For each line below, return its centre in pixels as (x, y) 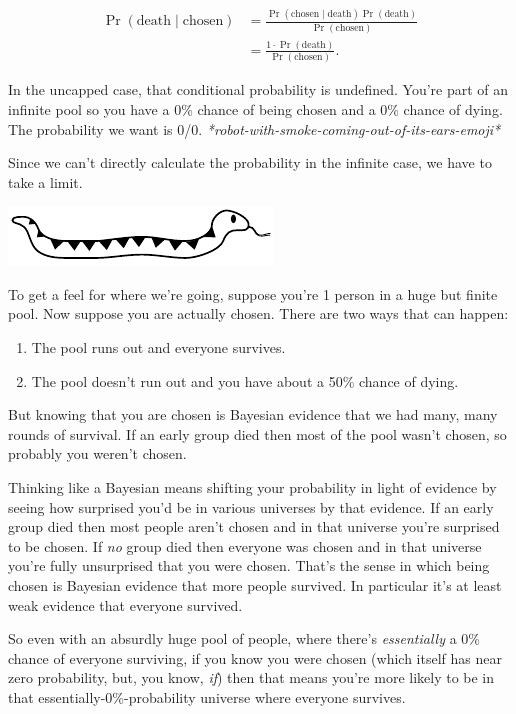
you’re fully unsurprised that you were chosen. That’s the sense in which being (249, 565)
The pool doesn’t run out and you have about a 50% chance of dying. (245, 380)
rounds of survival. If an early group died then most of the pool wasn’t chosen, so (257, 433)
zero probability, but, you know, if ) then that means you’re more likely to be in (251, 677)
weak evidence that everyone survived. (125, 604)
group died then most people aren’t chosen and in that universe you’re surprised (254, 526)
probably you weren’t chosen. (97, 453)
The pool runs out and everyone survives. (158, 347)
